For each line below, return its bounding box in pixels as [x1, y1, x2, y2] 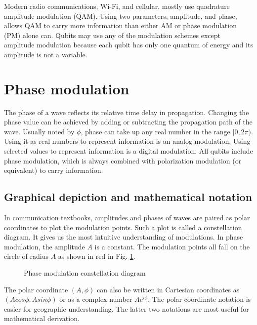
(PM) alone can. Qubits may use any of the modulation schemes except [4, 30, 220, 40]
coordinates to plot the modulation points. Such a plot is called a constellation [4, 222, 242, 232]
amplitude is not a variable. [4, 49, 87, 59]
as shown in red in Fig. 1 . [58, 251, 135, 261]
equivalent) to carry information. [4, 165, 103, 175]
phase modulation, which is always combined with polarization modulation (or [4, 155, 242, 165]
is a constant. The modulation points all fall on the [94, 241, 250, 251]
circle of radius [4, 251, 48, 261]
